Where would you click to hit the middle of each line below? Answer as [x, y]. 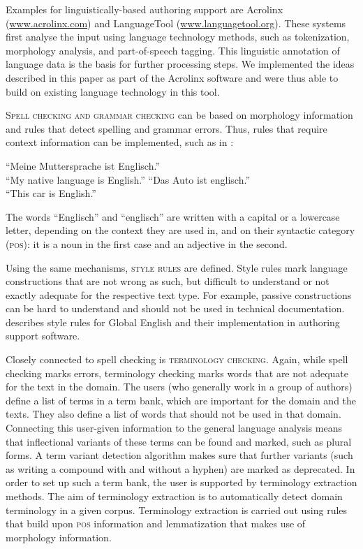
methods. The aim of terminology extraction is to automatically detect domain [174, 496]
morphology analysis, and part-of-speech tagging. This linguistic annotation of [173, 50]
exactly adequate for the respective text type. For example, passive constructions [179, 294]
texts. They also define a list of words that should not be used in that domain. [173, 414]
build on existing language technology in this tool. [113, 91]
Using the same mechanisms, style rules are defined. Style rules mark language [177, 267]
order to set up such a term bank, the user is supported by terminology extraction [181, 482]
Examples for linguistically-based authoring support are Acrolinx [145, 9]
